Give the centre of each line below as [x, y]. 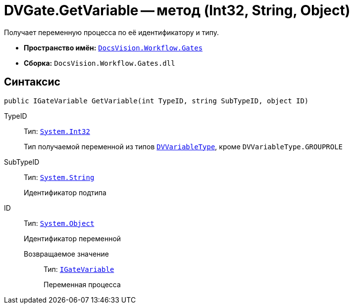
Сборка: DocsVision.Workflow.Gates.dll [100, 63]
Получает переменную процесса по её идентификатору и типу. [112, 32]
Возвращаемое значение [66, 254]
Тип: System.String [59, 177]
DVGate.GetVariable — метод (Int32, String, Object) [177, 10]
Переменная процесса [82, 284]
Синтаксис [32, 82]
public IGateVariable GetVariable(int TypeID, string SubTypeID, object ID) [156, 101]
